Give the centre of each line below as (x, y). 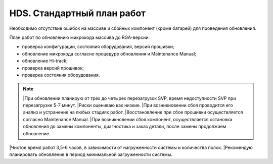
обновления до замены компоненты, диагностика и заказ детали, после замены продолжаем (125, 127)
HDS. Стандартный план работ (78, 13)
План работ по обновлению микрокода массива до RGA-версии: (80, 37)
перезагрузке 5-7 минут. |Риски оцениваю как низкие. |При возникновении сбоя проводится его (128, 105)
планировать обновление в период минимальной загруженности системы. (91, 154)
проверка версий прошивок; (53, 68)
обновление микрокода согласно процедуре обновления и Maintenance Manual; (109, 53)
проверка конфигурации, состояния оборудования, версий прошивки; (98, 47)
